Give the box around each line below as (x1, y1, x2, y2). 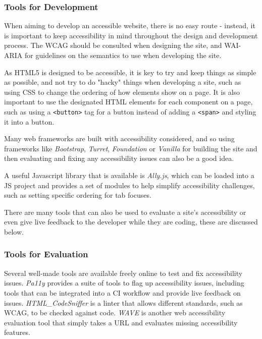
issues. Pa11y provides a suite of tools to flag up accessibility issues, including (4, 277, 244, 288)
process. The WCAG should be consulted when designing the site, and (4, 40, 222, 50)
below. (4, 226, 24, 237)
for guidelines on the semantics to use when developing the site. (25, 50, 222, 60)
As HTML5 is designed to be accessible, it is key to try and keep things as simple (4, 67, 256, 77)
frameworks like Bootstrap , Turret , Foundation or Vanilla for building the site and (4, 143, 257, 153)
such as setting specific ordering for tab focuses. (4, 190, 151, 200)
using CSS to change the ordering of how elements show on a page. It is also (4, 86, 240, 97)
